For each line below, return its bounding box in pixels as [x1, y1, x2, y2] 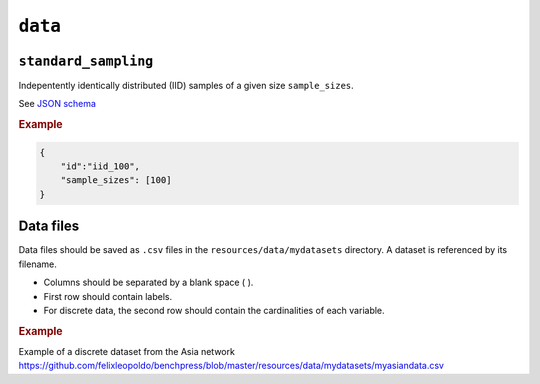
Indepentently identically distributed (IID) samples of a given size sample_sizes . [18, 80, 354, 92]
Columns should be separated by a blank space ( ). [43, 276, 254, 289]
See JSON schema [18, 98, 97, 110]
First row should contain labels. [43, 290, 173, 302]
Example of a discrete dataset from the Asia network [18, 345, 235, 357]
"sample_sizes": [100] [60, 175, 172, 186]
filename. [18, 258, 57, 270]
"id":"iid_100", [60, 161, 140, 172]
